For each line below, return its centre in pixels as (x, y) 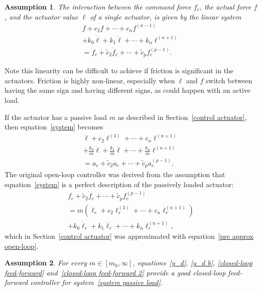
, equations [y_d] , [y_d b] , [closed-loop (192, 263)
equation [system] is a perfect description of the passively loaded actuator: (119, 184)
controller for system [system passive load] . (97, 282)
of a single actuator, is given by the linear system (166, 16)
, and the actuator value (41, 16)
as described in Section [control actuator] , (182, 117)
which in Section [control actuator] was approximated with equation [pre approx (129, 236)
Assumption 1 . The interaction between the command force (98, 7)
